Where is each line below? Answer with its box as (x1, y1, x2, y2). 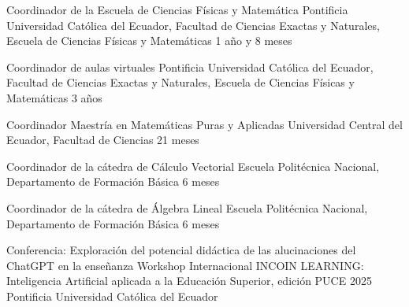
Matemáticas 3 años (6, 89, 102, 105)
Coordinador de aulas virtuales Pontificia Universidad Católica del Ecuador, (6, 58, 374, 75)
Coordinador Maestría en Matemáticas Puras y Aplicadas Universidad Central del (6, 116, 403, 132)
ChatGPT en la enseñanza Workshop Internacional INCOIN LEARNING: (6, 257, 364, 273)
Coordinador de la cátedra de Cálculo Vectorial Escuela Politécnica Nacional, (6, 157, 380, 174)
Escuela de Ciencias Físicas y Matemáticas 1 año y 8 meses (6, 32, 292, 49)
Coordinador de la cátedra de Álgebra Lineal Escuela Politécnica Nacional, (6, 199, 368, 216)
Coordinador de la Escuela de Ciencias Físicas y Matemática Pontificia (6, 2, 348, 17)
